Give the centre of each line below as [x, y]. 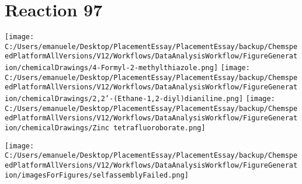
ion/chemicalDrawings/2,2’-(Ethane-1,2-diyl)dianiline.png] [124, 99]
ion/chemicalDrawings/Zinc [57, 128]
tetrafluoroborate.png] [159, 128]
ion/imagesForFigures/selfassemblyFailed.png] [97, 175]
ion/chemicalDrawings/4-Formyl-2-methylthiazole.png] [112, 68]
